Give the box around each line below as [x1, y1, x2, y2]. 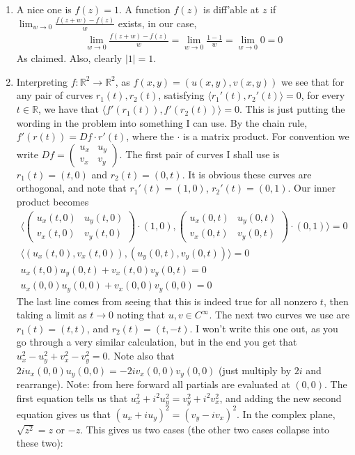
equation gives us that [16, 406, 111, 421]
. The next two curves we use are [209, 307, 349, 322]
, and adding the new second [219, 390, 342, 405]
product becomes [16, 194, 89, 209]
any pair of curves [16, 88, 93, 102]
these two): [16, 435, 63, 450]
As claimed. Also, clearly [16, 51, 123, 65]
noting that [116, 307, 165, 322]
